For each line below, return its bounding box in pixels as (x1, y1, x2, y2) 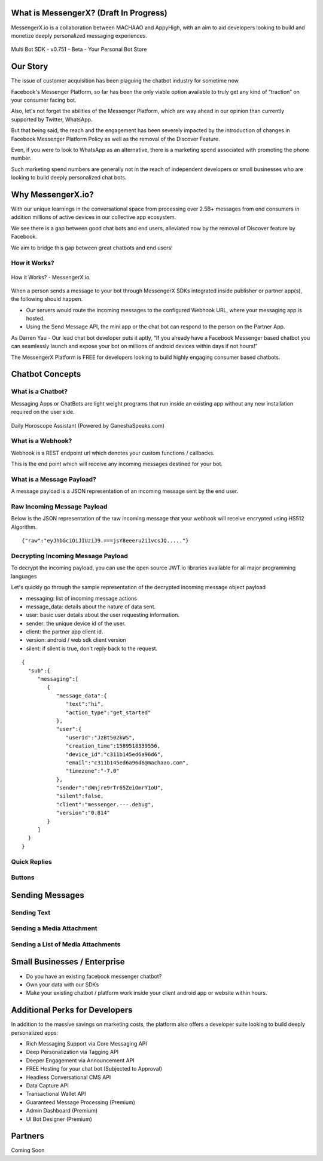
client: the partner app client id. (26, 628, 103, 635)
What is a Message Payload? (11, 475, 97, 483)
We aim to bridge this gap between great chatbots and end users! (11, 244, 173, 251)
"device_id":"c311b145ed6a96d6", (66, 751, 164, 758)
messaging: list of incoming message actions (26, 595, 138, 602)
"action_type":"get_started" (66, 709, 151, 716)
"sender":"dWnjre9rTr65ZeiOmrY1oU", (56, 784, 164, 791)
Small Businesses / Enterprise (11, 957, 125, 967)
